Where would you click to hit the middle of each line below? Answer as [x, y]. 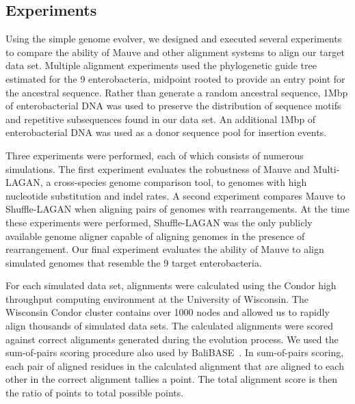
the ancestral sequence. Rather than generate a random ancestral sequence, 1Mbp [177, 92]
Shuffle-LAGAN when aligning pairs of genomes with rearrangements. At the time [177, 209]
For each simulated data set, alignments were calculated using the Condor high [171, 285]
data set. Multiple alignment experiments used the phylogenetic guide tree [161, 65]
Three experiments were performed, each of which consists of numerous [155, 155]
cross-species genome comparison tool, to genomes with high [181, 182]
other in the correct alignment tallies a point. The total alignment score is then [171, 379]
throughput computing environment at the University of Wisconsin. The [157, 298]
